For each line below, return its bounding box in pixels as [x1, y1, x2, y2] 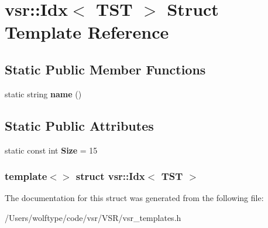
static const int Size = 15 [5, 144, 98, 156]
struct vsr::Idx [75, 169, 145, 183]
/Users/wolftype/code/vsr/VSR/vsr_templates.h [5, 211, 181, 223]
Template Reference [5, 20, 169, 44]
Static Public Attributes [5, 116, 154, 134]
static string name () [5, 87, 82, 100]
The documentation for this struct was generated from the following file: [5, 192, 264, 204]
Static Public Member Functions [5, 60, 206, 78]
